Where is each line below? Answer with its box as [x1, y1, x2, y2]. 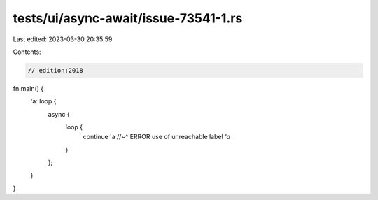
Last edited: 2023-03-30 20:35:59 [13, 35, 113, 43]
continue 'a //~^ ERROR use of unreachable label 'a [83, 133, 231, 141]
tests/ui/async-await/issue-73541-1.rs [13, 10, 243, 26]
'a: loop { [30, 97, 57, 106]
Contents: [13, 48, 41, 56]
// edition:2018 [27, 66, 84, 74]
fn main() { [13, 84, 44, 92]
